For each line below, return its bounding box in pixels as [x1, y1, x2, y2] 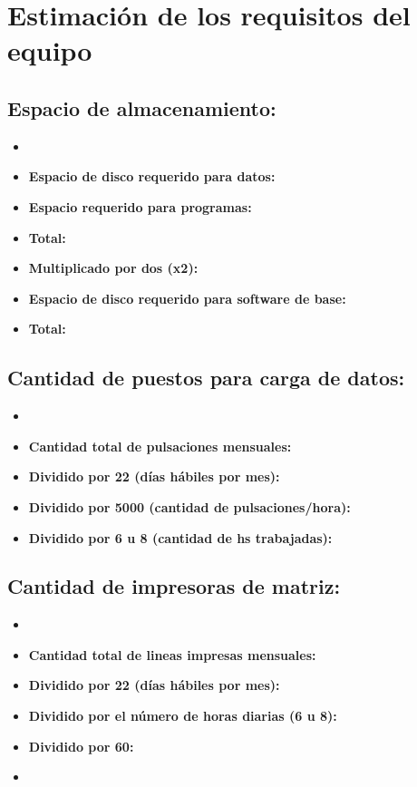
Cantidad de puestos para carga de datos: [7, 364, 405, 392]
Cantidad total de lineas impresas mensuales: [28, 645, 316, 664]
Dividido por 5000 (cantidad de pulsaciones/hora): [28, 497, 351, 516]
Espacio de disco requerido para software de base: [28, 288, 346, 307]
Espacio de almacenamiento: [7, 93, 276, 121]
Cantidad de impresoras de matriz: [7, 572, 341, 600]
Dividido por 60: [28, 736, 134, 755]
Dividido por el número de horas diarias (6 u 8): [28, 706, 337, 725]
